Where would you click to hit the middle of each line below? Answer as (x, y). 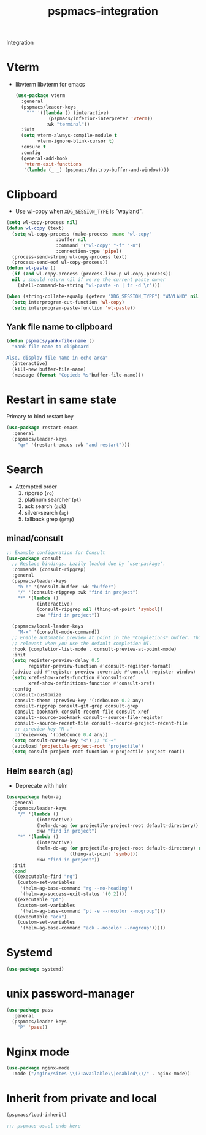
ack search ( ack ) (45, 506)
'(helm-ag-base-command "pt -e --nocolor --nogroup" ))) (93, 911)
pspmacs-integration (103, 11)
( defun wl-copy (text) (35, 228)
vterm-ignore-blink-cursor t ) (76, 141)
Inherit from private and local (82, 1098)
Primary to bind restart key (40, 417)
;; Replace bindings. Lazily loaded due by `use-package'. (89, 564)
